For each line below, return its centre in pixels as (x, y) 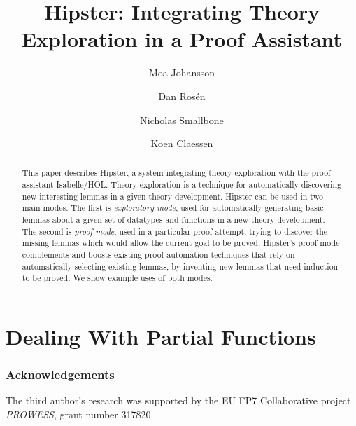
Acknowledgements (60, 375)
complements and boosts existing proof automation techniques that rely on (158, 255)
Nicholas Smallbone (182, 119)
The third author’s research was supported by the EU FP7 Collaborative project (178, 400)
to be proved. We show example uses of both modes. (117, 278)
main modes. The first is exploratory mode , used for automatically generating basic (173, 208)
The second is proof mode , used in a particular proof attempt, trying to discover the (175, 231)
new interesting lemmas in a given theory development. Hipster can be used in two (172, 196)
